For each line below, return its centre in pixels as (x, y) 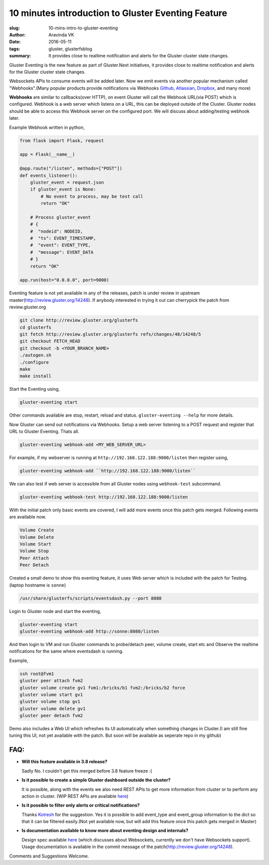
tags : (15, 49)
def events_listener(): (49, 175)
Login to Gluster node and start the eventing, (55, 611)
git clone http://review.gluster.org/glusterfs (79, 320)
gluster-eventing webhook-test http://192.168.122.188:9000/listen (104, 497)
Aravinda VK (61, 34)
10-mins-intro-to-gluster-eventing (83, 28)
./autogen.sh (36, 355)
